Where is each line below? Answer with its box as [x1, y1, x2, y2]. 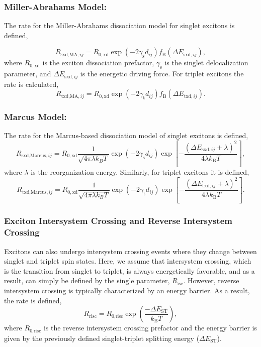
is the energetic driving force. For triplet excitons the [80, 68, 244, 79]
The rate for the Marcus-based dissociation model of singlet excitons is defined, [4, 130, 248, 141]
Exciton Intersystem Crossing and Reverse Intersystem [4, 214, 232, 227]
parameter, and [4, 68, 51, 79]
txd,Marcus [22, 189, 47, 195]
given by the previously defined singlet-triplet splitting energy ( [4, 332, 200, 343]
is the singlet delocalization [164, 57, 248, 68]
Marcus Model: [4, 110, 67, 123]
